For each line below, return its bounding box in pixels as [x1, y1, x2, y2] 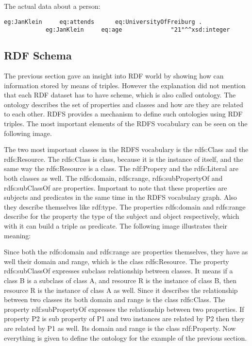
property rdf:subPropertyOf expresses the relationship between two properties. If [4, 304, 244, 314]
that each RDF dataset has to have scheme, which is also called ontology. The [4, 90, 236, 100]
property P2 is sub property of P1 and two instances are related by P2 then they [4, 313, 245, 324]
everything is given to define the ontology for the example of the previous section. [4, 332, 247, 343]
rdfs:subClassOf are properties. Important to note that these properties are [4, 182, 227, 192]
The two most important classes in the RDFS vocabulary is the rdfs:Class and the [4, 144, 249, 154]
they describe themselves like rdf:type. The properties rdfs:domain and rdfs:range [4, 201, 246, 211]
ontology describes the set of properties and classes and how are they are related [4, 99, 243, 109]
